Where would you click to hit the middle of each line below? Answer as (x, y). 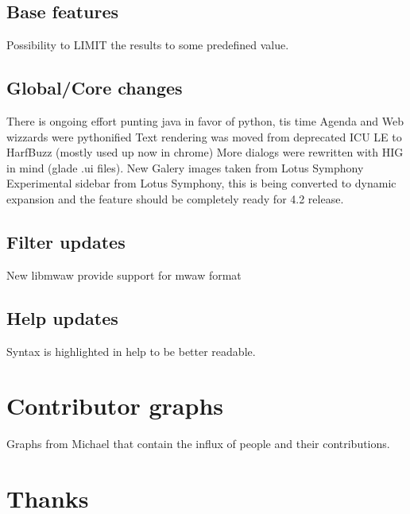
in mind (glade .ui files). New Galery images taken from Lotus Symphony (185, 167)
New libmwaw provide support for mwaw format (124, 274)
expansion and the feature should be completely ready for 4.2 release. (175, 198)
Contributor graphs (115, 406)
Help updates (62, 317)
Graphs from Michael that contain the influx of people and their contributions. (198, 444)
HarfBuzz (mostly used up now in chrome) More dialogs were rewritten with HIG (205, 152)
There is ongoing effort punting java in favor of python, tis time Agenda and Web (205, 121)
